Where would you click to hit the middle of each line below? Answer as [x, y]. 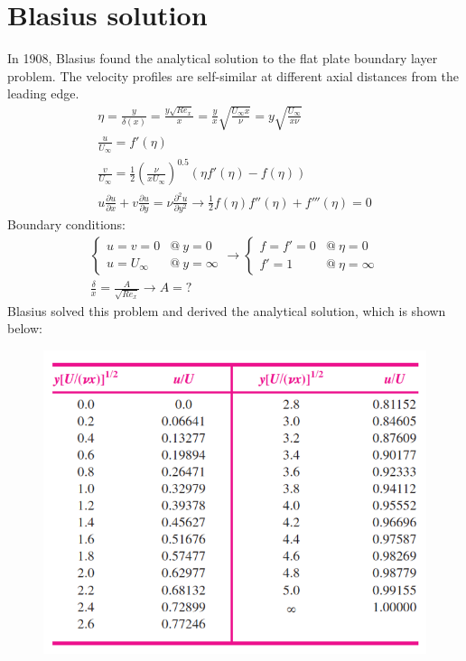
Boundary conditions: [67, 223]
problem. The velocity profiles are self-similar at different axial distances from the [233, 75]
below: [25, 328]
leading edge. [43, 93]
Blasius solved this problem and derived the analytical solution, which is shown [227, 310]
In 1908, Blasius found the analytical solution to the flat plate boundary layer [223, 58]
